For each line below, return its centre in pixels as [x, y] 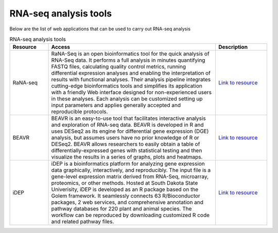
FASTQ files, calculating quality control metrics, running [119, 67]
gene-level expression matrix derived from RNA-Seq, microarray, [130, 176]
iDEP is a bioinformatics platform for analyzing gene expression [128, 164]
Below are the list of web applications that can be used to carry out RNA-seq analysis [100, 29]
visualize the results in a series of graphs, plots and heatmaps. [127, 157]
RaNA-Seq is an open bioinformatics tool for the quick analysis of [130, 54]
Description [233, 47]
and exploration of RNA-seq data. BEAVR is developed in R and [127, 125]
